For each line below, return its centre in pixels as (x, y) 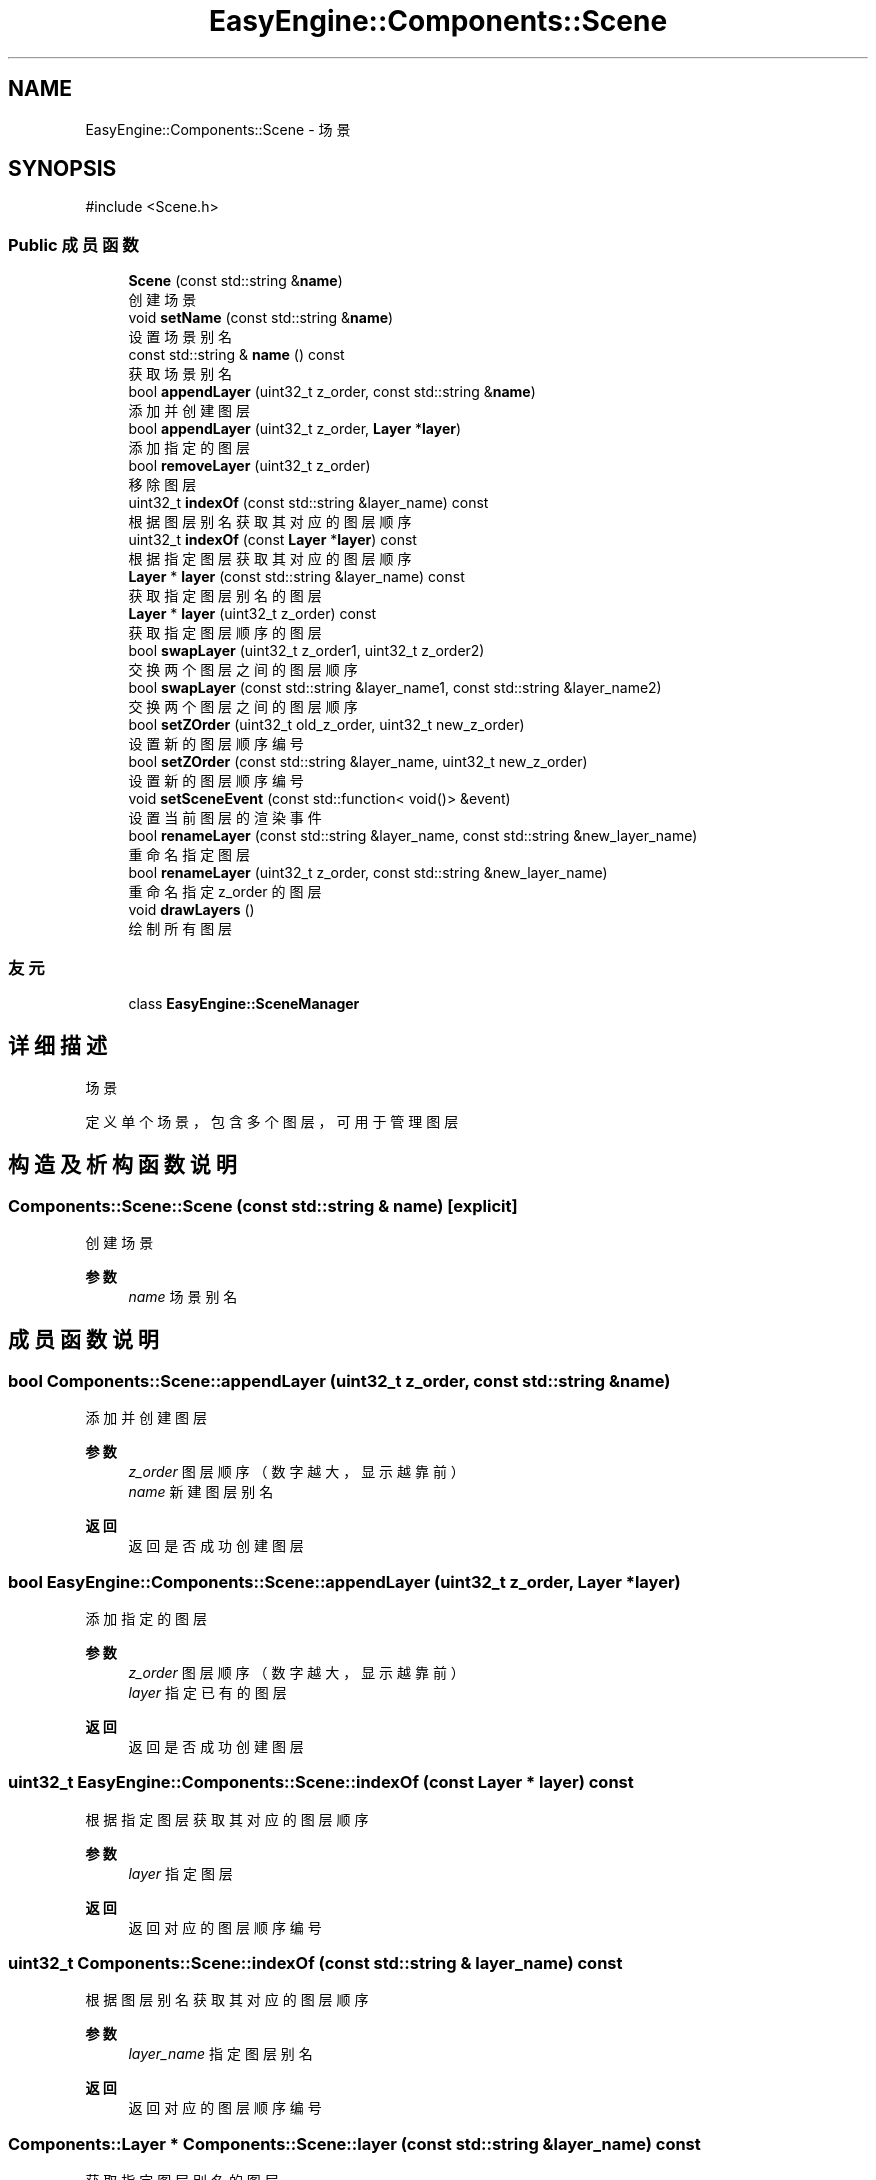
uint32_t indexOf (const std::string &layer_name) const (308, 503)
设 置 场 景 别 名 (180, 337)
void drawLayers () (191, 910)
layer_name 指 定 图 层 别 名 (220, 2054)
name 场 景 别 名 (183, 1296)
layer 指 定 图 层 (180, 1873)
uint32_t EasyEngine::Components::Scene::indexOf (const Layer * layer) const (321, 1782)
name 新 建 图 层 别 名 (201, 1492)
